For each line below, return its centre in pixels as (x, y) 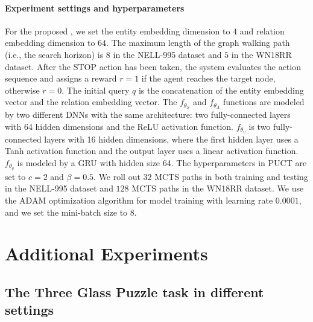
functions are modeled (264, 102)
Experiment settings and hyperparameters (95, 8)
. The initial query (96, 90)
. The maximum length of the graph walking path (198, 43)
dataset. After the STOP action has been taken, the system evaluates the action (153, 66)
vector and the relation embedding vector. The (91, 102)
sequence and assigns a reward (61, 78)
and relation (262, 31)
